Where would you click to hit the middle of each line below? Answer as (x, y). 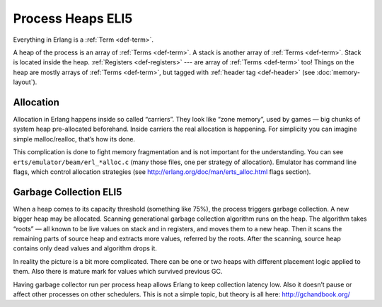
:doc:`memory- (338, 72)
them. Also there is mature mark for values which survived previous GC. (118, 272)
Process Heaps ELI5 (73, 18)
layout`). (25, 82)
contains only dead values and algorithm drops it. (85, 248)
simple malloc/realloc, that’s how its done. (74, 139)
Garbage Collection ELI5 (68, 192)
